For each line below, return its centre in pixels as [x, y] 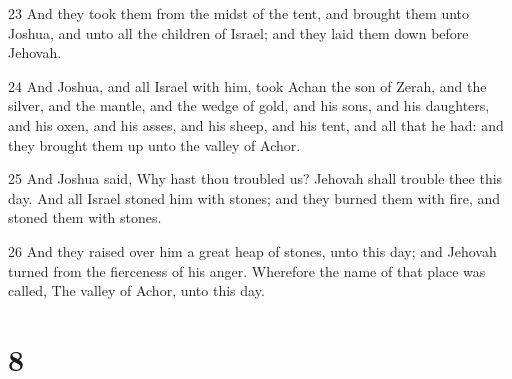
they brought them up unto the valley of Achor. [154, 144]
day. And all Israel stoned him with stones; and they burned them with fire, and [254, 197]
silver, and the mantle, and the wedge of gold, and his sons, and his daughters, [249, 105]
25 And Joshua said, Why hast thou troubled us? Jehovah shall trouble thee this [255, 178]
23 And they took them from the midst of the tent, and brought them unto [239, 13]
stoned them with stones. [85, 217]
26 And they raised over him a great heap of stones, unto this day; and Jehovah [252, 250]
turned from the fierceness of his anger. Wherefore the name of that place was [247, 270]
